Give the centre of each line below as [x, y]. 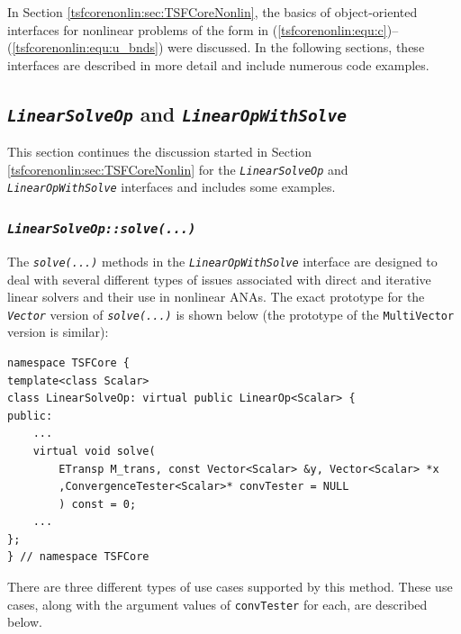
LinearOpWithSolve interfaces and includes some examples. [172, 187]
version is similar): [58, 332]
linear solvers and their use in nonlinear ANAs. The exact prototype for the [216, 297]
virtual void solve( [94, 451]
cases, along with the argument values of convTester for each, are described [217, 604]
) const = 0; [98, 504]
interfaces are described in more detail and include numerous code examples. [218, 64]
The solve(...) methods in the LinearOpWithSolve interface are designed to [222, 261]
